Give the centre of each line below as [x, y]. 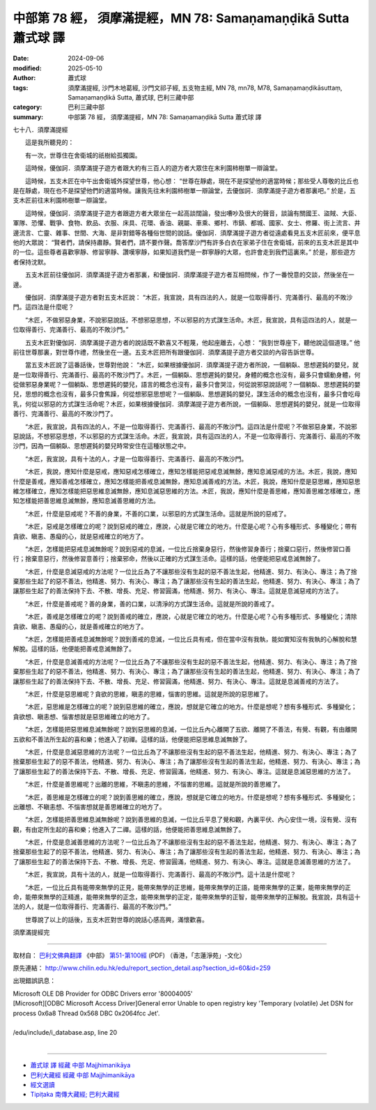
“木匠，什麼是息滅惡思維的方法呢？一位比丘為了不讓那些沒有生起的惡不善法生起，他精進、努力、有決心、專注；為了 [191, 752]
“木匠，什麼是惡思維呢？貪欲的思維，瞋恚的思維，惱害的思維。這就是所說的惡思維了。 [148, 694]
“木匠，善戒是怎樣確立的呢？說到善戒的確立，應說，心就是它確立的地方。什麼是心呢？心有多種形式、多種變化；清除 [191, 617]
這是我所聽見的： [49, 142]
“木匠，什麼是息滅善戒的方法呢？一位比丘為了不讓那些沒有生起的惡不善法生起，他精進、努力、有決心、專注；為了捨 [191, 661]
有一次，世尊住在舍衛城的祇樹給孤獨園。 [83, 155]
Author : [24, 78]
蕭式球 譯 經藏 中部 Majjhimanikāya [80, 1065]
